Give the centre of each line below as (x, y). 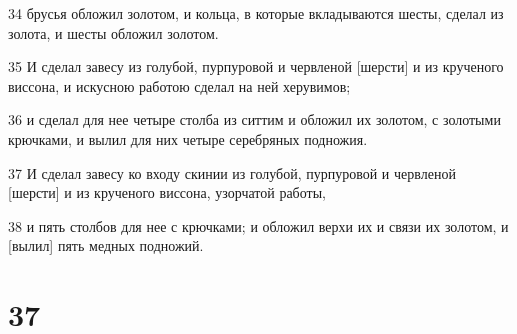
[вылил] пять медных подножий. (106, 245)
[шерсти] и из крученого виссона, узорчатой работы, (167, 192)
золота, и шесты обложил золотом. (113, 32)
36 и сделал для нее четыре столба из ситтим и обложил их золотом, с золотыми (254, 119)
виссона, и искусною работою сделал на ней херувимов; (179, 85)
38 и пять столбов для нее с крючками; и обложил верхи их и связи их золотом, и (258, 225)
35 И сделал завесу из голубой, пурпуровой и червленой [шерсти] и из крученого (256, 66)
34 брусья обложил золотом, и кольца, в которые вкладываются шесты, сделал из (256, 13)
